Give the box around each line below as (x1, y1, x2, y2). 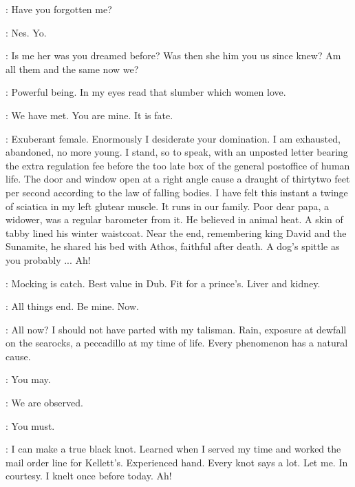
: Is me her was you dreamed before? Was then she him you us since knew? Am (6, 48, 341, 63)
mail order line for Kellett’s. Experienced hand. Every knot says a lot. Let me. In (6, 455, 348, 469)
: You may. (6, 372, 51, 386)
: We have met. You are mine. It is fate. (6, 107, 173, 122)
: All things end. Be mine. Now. (6, 299, 139, 313)
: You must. (6, 418, 55, 433)
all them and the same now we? (6, 61, 139, 76)
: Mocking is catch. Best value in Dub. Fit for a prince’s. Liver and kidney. (6, 276, 321, 290)
